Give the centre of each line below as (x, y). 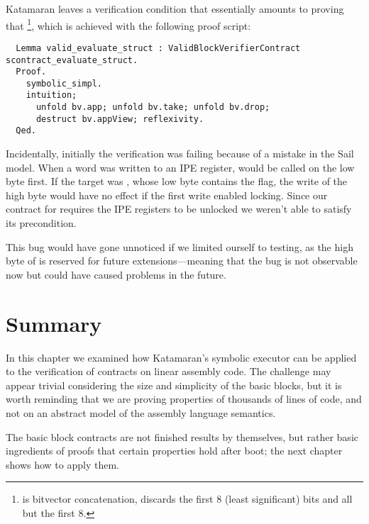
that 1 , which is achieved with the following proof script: (128, 24)
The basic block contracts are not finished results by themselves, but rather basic (182, 436)
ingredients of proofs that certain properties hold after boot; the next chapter (174, 451)
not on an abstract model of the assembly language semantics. (141, 412)
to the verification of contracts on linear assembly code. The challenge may (169, 371)
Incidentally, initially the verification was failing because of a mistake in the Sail (180, 154)
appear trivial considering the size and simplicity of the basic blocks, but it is (174, 385)
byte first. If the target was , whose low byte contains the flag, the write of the (177, 181)
